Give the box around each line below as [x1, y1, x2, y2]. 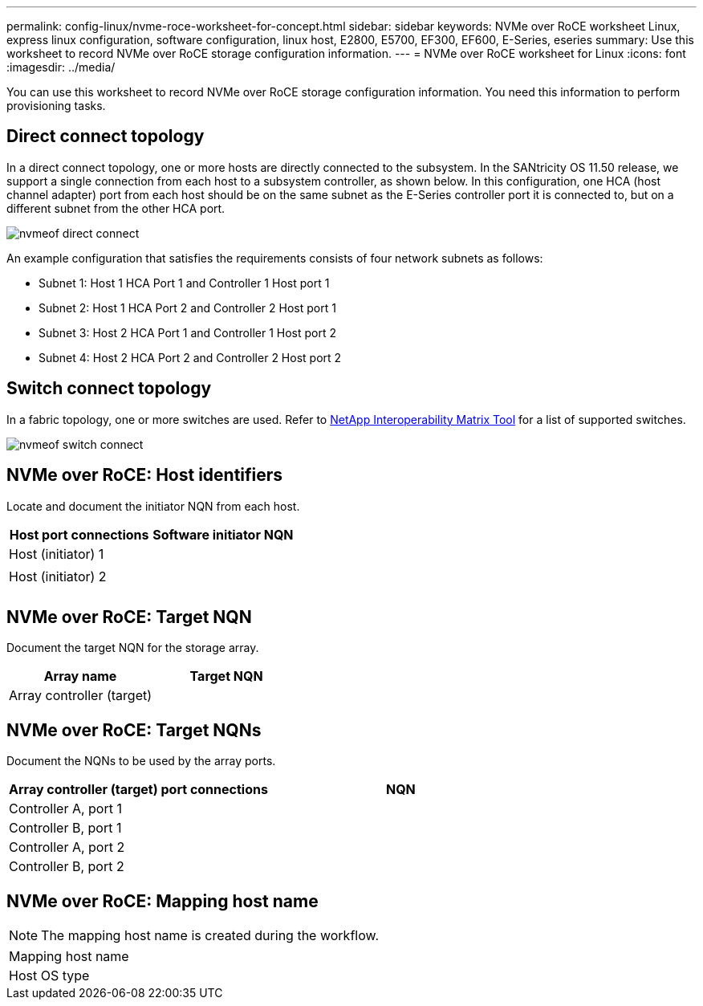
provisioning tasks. [6, 99, 106, 112]
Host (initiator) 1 [9, 545, 104, 562]
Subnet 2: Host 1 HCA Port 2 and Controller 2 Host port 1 [39, 300, 336, 315]
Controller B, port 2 [9, 858, 124, 875]
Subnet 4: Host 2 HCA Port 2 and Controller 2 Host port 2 [39, 350, 342, 365]
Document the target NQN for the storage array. [6, 641, 259, 655]
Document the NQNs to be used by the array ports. [6, 754, 276, 768]
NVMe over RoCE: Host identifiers [6, 465, 283, 486]
